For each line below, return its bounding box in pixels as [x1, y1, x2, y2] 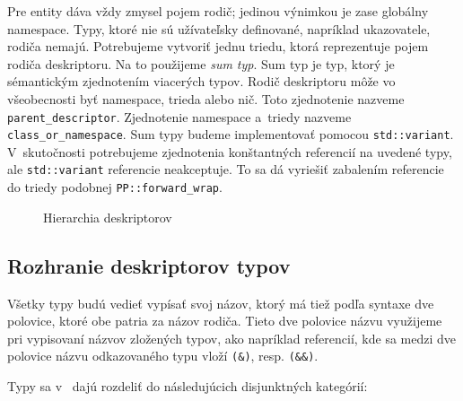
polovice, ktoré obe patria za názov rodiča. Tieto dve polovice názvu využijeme [7, 311, 442, 330]
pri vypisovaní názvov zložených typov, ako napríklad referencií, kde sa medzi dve [7, 328, 457, 347]
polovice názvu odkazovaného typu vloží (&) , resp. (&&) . [7, 346, 319, 365]
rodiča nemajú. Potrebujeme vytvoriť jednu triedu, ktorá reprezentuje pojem [7, 37, 429, 56]
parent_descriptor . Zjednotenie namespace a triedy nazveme [7, 107, 352, 126]
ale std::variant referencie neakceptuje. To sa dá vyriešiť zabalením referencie [7, 160, 444, 179]
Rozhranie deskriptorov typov [7, 251, 291, 279]
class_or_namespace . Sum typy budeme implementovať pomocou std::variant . [7, 125, 454, 144]
